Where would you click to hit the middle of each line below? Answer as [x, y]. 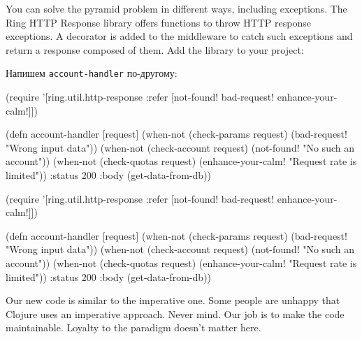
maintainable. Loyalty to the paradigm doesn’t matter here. [133, 327]
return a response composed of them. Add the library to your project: [155, 49]
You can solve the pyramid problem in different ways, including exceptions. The [176, 8]
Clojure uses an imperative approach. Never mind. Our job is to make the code [175, 313]
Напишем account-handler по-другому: [92, 73]
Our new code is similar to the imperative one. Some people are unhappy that [173, 300]
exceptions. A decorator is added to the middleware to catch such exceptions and [179, 36]
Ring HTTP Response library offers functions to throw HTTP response [158, 22]
